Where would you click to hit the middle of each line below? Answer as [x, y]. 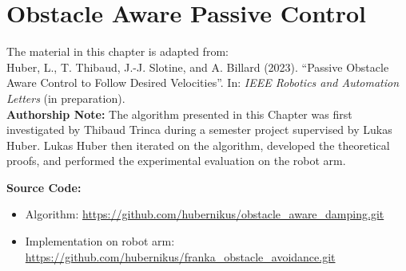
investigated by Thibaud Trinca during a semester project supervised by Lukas [199, 130]
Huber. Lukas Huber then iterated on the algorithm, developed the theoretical [198, 145]
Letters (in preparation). [66, 98]
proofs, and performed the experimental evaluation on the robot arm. [176, 161]
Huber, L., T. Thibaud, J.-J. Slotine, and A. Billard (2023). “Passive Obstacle [198, 67]
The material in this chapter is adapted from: [117, 51]
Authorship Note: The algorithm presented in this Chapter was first [179, 114]
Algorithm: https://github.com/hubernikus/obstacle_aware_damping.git [205, 214]
